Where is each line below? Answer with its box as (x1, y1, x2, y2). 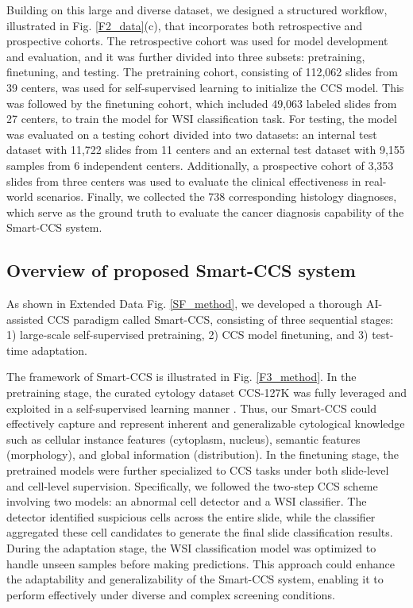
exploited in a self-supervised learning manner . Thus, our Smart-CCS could (6, 399, 377, 416)
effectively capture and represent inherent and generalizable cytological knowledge (6, 415, 405, 432)
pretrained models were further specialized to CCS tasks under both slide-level (6, 462, 389, 479)
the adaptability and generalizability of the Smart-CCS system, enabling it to (6, 571, 384, 587)
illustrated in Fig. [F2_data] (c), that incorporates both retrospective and (6, 17, 363, 33)
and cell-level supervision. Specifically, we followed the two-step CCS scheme (6, 477, 378, 494)
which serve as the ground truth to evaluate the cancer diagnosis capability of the (6, 203, 404, 220)
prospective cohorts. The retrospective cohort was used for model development (6, 33, 388, 49)
